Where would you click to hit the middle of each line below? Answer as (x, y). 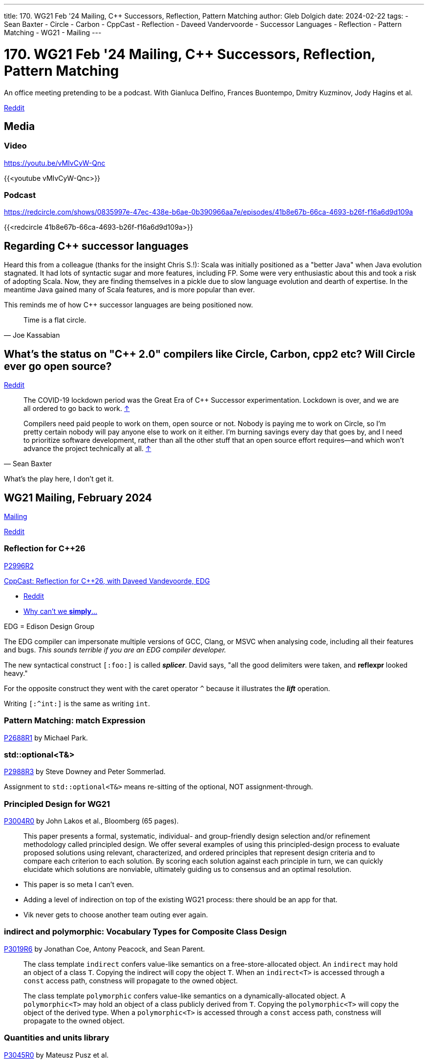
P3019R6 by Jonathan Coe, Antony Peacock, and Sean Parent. (105, 949)
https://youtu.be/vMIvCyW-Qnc (55, 163)
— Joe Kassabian (32, 335)
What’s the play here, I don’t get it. (59, 479)
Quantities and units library (57, 1038)
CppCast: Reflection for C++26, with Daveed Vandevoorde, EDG (107, 581)
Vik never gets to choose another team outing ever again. (116, 915)
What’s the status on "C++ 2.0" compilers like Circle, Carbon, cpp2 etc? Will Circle (210, 354)
